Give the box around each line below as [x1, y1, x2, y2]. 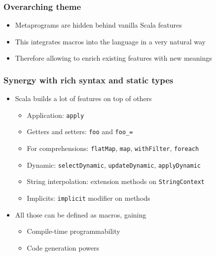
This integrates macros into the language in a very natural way [15, 36, 206, 46]
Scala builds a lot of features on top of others [15, 93, 152, 104]
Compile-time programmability [27, 226, 120, 236]
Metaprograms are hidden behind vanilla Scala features [15, 20, 182, 30]
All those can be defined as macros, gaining [15, 209, 146, 219]
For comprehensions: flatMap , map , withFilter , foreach [27, 143, 199, 153]
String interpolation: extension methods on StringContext [27, 176, 205, 186]
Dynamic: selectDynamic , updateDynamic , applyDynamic [27, 159, 201, 170]
